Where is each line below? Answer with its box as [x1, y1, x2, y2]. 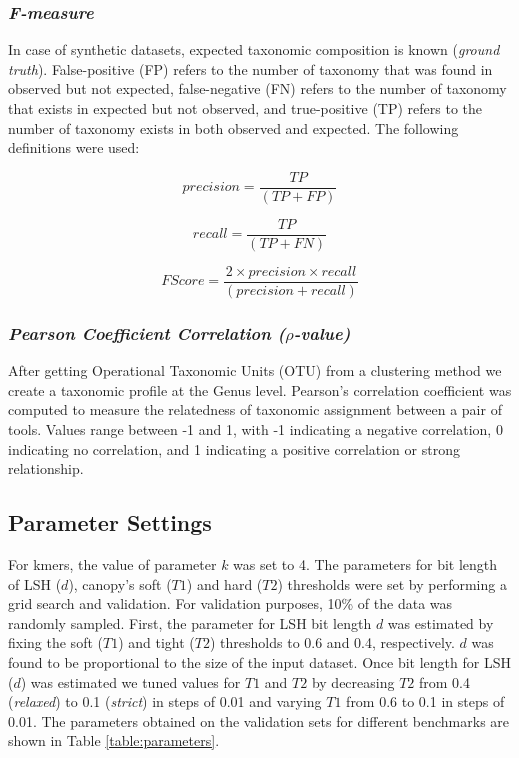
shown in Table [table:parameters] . [8, 730, 220, 751]
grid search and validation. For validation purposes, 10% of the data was [8, 593, 453, 614]
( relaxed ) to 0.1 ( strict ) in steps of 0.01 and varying [8, 691, 322, 712]
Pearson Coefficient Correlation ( [8, 320, 286, 345]
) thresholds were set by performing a [277, 573, 507, 594]
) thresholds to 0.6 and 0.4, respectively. [209, 632, 455, 653]
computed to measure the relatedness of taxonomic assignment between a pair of [8, 399, 502, 420]
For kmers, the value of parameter [8, 553, 217, 574]
